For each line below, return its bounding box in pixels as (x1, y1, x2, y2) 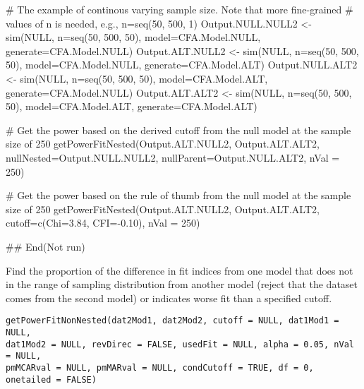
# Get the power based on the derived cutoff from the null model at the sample (6, 122, 351, 137)
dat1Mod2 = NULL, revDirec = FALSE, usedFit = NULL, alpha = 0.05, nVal (6, 339, 354, 349)
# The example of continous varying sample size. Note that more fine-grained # (6, 2, 353, 16)
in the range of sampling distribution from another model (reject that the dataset (6, 277, 358, 292)
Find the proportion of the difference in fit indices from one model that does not (6, 263, 353, 277)
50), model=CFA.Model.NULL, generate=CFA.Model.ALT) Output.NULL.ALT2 (6, 57, 358, 72)
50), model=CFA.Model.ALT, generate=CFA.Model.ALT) (6, 99, 257, 114)
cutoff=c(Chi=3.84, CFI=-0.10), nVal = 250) (6, 215, 200, 230)
